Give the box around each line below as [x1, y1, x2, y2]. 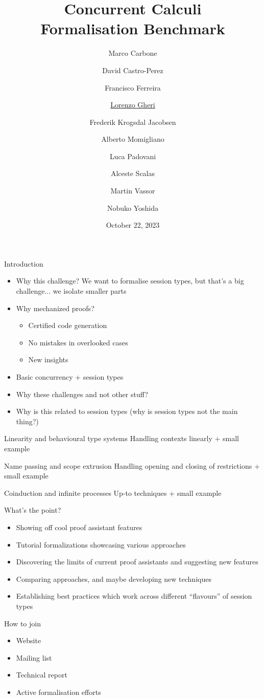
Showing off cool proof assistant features [16, 521, 142, 532]
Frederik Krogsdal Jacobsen [89, 116, 176, 127]
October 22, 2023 [106, 220, 160, 230]
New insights [28, 354, 68, 365]
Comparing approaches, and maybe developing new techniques [16, 573, 211, 584]
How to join [4, 618, 41, 628]
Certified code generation [28, 320, 107, 331]
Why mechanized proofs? [16, 302, 94, 313]
